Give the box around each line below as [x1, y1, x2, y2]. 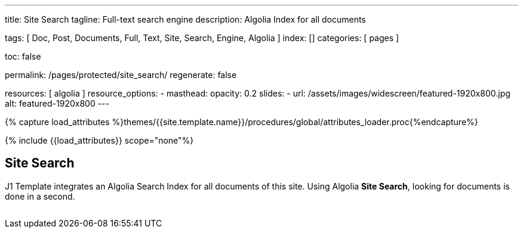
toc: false [5, 51, 41, 61]
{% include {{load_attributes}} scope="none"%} [5, 135, 194, 145]
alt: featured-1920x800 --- [5, 98, 109, 108]
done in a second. [5, 191, 75, 201]
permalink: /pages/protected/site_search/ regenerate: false [5, 70, 237, 80]
